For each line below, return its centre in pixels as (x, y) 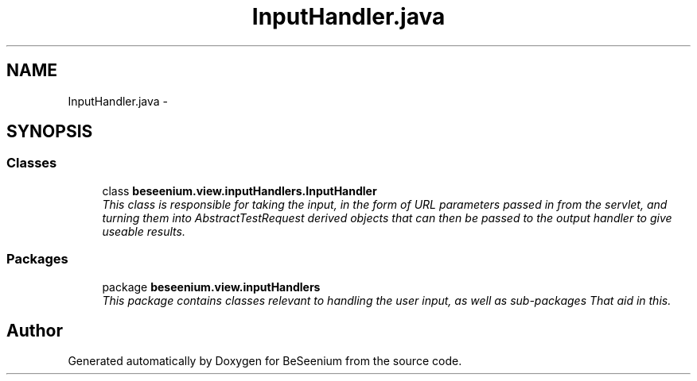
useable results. (144, 231)
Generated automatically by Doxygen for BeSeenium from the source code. (265, 361)
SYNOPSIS (50, 132)
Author (35, 330)
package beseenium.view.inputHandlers (211, 287)
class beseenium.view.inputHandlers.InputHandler (239, 190)
